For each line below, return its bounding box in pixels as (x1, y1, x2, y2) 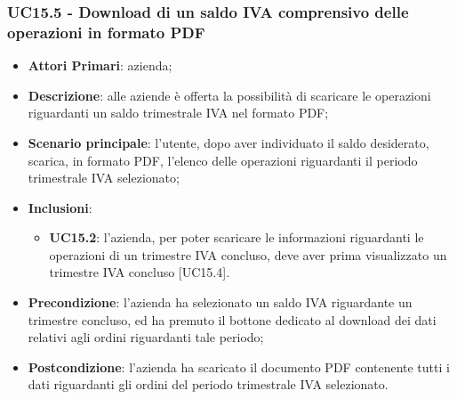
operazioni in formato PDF (7, 20, 205, 43)
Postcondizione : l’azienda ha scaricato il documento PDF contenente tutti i (28, 357, 450, 376)
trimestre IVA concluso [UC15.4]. (49, 263, 230, 281)
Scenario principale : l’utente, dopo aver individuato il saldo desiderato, (28, 133, 429, 151)
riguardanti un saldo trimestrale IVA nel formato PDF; (28, 103, 329, 122)
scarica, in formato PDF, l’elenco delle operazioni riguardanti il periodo (28, 151, 418, 169)
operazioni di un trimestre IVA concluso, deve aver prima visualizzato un (49, 245, 447, 264)
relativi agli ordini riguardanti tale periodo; (28, 328, 264, 346)
